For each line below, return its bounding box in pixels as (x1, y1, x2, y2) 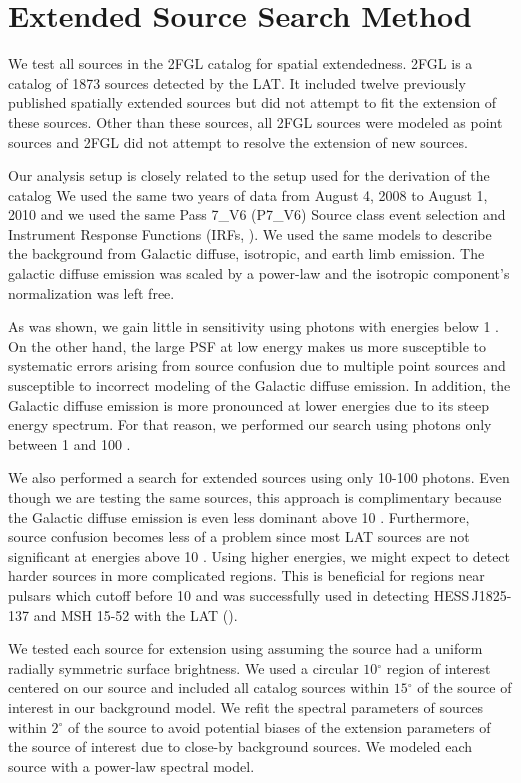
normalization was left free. (8, 282, 175, 303)
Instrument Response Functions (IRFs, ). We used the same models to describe (8, 223, 492, 244)
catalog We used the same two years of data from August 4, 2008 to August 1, (8, 184, 488, 205)
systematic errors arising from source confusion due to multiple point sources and (8, 355, 506, 376)
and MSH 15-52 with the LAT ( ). (33, 604, 238, 625)
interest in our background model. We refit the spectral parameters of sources (8, 696, 484, 717)
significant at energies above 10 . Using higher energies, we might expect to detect (8, 545, 511, 566)
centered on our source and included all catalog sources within (8, 677, 390, 698)
